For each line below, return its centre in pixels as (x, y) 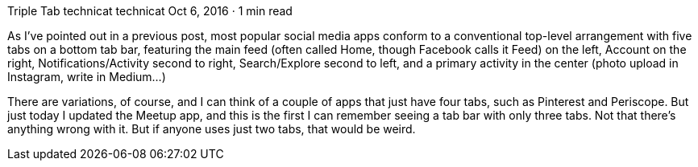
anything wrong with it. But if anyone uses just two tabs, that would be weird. (212, 129)
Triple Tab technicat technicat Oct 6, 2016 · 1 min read (150, 11)
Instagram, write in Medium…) (87, 77)
